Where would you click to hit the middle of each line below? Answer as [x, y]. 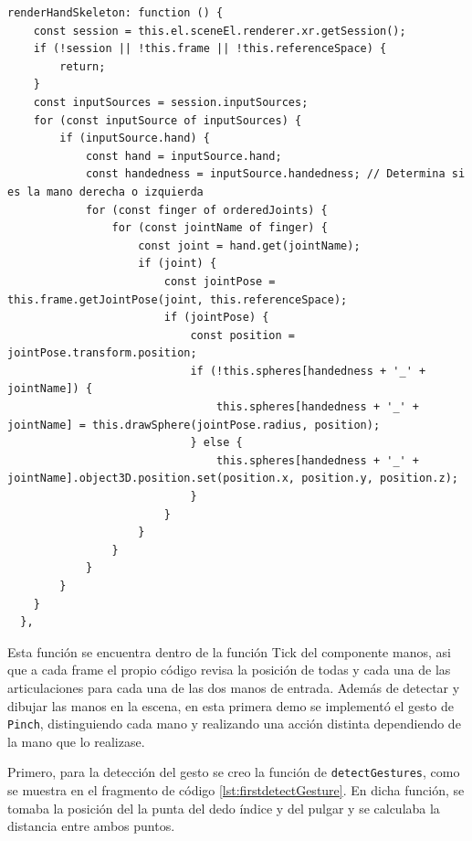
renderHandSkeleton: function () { [115, 13]
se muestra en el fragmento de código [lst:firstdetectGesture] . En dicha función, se [236, 790]
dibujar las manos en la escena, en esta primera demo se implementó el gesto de [231, 705]
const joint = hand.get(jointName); [249, 245]
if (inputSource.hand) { [135, 138]
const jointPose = [220, 281]
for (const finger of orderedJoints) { [206, 210]
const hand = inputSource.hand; [184, 156]
